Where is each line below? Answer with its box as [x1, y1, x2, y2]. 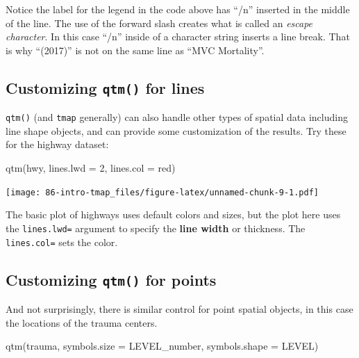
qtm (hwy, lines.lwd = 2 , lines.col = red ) [6, 161, 176, 174]
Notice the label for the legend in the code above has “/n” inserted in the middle [6, 2, 350, 16]
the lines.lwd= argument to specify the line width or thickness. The [6, 220, 306, 235]
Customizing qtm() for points [6, 268, 217, 290]
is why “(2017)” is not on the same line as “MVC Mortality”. [6, 42, 265, 57]
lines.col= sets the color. [6, 234, 118, 249]
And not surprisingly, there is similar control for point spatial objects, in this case [6, 301, 353, 316]
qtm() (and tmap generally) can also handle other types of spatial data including [6, 110, 348, 124]
